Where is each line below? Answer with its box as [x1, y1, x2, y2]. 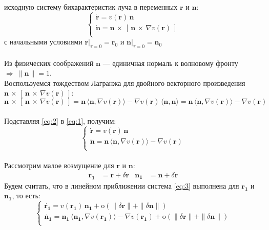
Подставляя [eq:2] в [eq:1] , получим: [4, 115, 116, 126]
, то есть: [12, 190, 40, 201]
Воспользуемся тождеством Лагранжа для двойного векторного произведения [4, 77, 245, 88]
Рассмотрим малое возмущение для [4, 160, 114, 171]
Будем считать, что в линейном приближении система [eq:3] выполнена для [4, 180, 239, 191]
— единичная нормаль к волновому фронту [102, 57, 238, 68]
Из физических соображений [4, 57, 94, 68]
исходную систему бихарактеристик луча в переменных [4, 2, 178, 12]
